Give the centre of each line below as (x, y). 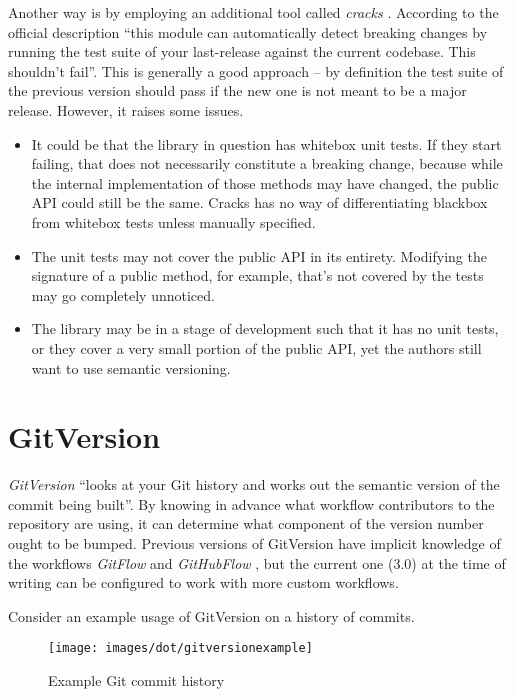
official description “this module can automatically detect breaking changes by (248, 31)
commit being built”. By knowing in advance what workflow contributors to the (251, 503)
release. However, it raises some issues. (126, 109)
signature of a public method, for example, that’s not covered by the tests (257, 275)
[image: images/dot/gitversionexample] (180, 648)
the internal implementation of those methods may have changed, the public (265, 182)
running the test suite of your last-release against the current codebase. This (242, 51)
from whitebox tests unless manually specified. (173, 221)
